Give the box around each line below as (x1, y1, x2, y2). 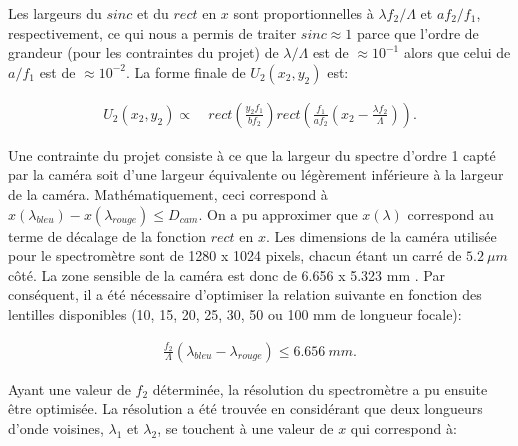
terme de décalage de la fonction (8, 225, 206, 246)
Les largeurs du (8, 3, 102, 23)
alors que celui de (403, 42, 511, 63)
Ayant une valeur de (8, 378, 131, 399)
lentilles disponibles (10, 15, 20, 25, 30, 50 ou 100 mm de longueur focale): (8, 303, 462, 324)
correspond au (407, 203, 494, 224)
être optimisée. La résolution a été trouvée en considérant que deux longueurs (8, 398, 483, 419)
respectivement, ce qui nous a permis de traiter (8, 22, 297, 43)
